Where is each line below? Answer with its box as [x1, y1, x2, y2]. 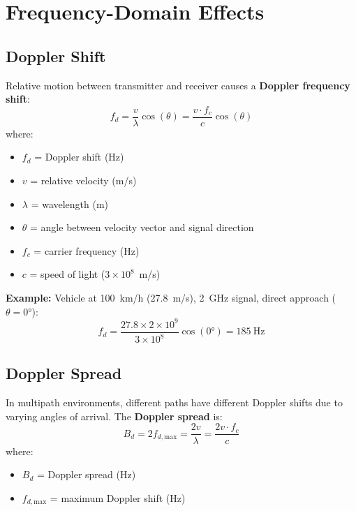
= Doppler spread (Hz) [36, 467, 136, 482]
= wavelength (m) [31, 196, 109, 211]
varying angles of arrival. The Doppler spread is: [6, 408, 223, 423]
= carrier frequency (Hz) [34, 243, 140, 258]
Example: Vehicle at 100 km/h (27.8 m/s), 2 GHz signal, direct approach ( [6, 290, 336, 304]
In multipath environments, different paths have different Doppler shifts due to [6, 395, 343, 410]
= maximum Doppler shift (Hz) [50, 490, 186, 505]
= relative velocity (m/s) [30, 173, 137, 188]
